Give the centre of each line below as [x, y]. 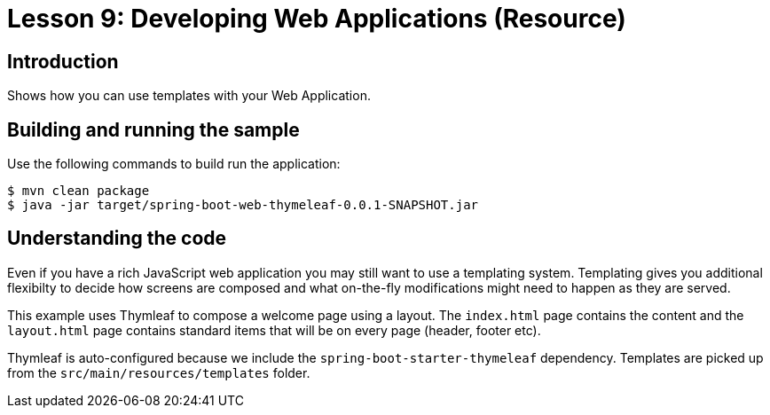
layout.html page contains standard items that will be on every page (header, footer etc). [274, 330]
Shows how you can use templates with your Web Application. [189, 96]
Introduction [63, 61]
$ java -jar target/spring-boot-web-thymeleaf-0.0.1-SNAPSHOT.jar [243, 205]
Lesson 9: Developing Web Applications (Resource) [317, 19]
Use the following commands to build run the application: [174, 164]
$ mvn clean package [79, 191]
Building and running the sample [153, 129]
